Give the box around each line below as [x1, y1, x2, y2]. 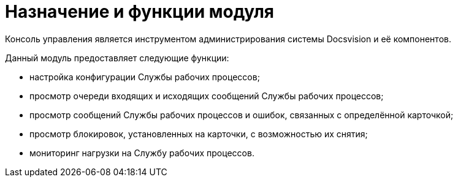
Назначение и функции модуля [5, 1, 275, 22]
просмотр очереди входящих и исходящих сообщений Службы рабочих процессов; [29, 90, 384, 101]
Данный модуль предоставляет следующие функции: [5, 52, 229, 63]
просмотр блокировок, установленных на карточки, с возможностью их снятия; [29, 128, 368, 139]
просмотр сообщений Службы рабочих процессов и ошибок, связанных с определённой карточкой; [29, 109, 454, 120]
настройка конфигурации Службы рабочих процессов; [29, 71, 260, 82]
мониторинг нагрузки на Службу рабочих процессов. [29, 147, 254, 158]
